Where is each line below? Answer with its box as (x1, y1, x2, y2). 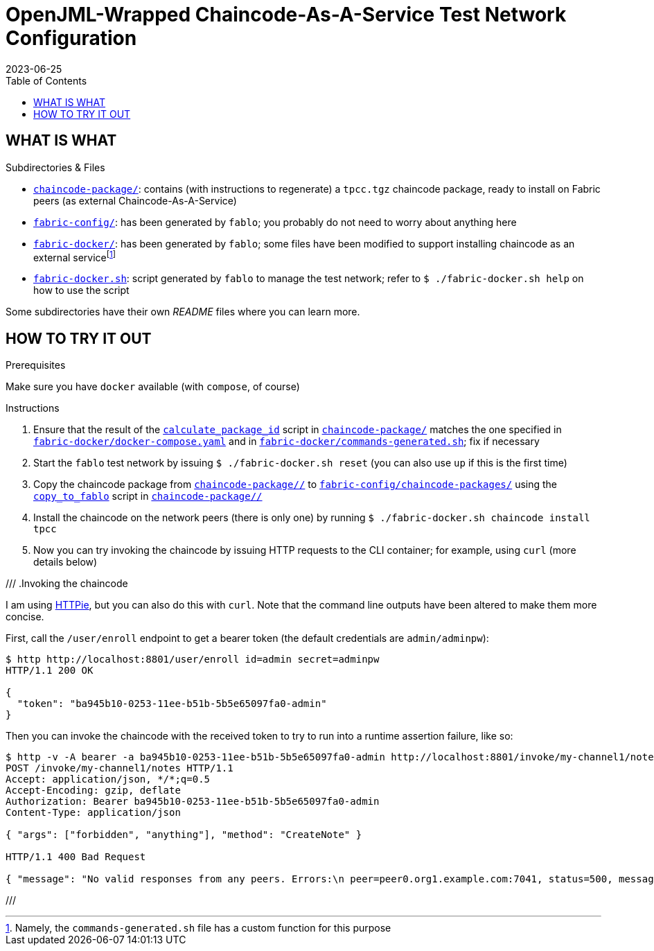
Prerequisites (6, 359, 66, 372)
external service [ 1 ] (33, 249, 116, 263)
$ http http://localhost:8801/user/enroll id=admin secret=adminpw (6, 654, 380, 665)
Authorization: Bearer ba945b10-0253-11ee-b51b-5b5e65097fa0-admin (6, 796, 380, 808)
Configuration (6, 26, 137, 50)
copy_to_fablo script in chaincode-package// (33, 490, 263, 503)
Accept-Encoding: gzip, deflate (6, 785, 181, 796)
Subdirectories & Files (6, 161, 105, 173)
